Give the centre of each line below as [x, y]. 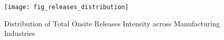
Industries [20, 33]
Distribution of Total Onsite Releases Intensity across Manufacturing [112, 23]
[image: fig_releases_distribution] [66, 7]
